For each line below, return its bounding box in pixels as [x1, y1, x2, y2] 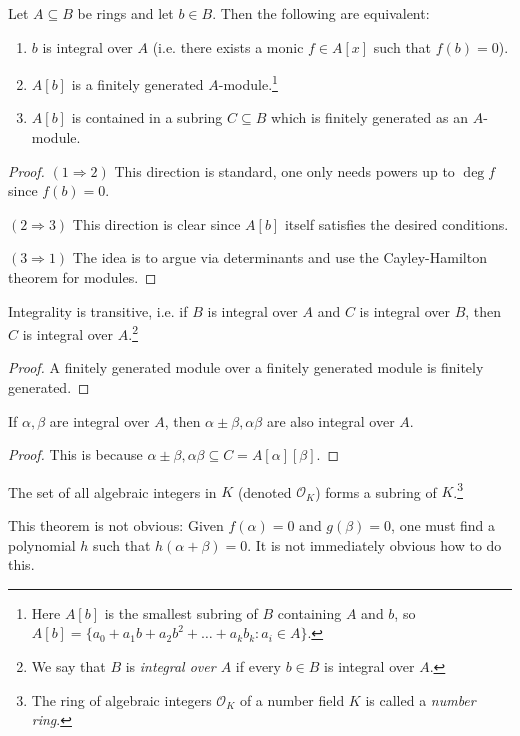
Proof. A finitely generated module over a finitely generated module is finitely [8, 357, 484, 378]
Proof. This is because [8, 444, 143, 465]
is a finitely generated [71, 73, 204, 94]
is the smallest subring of [104, 602, 258, 623]
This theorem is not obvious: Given [8, 515, 224, 536]
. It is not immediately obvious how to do [247, 534, 502, 555]
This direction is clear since [72, 213, 241, 234]
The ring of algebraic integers [31, 689, 212, 710]
